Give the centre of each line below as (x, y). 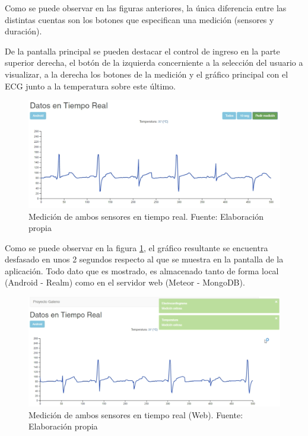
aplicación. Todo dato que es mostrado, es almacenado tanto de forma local (142, 270)
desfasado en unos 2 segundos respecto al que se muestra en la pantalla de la (144, 259)
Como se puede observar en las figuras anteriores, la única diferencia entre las (146, 8)
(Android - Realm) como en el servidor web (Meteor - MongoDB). (125, 282)
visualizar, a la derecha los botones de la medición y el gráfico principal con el (147, 74)
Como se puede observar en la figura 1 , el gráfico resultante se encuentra (136, 247)
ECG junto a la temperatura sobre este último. (90, 86)
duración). (23, 31)
